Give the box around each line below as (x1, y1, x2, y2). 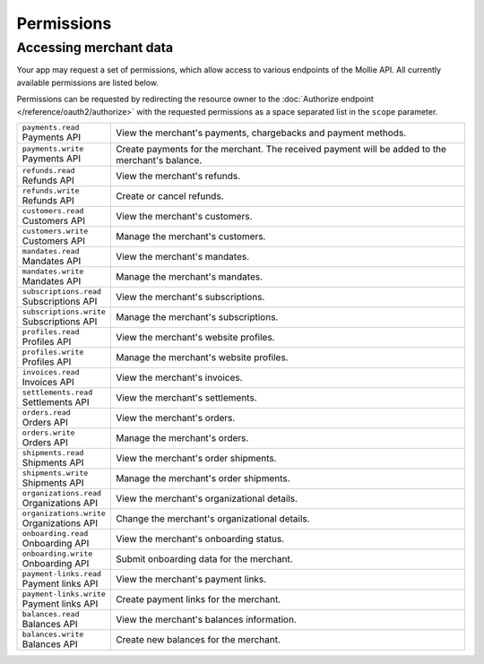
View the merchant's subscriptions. (115, 291, 265, 304)
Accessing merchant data (16, 39, 174, 56)
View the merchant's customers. (115, 211, 253, 223)
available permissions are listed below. (16, 77, 160, 88)
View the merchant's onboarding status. (115, 533, 285, 546)
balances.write (22, 629, 84, 639)
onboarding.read (22, 529, 89, 538)
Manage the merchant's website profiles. (115, 351, 289, 364)
